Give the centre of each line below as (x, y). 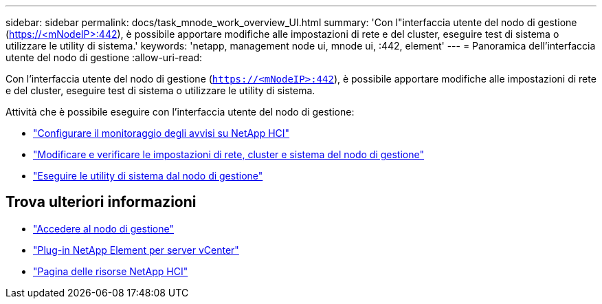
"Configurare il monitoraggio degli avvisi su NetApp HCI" (161, 133)
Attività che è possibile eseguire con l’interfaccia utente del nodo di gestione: (180, 112)
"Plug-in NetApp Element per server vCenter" (136, 250)
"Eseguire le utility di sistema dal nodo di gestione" (148, 176)
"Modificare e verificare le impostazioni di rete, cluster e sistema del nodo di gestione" (228, 154)
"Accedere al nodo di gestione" (104, 228)
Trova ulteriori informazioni (101, 202)
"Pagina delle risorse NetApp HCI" (111, 271)
